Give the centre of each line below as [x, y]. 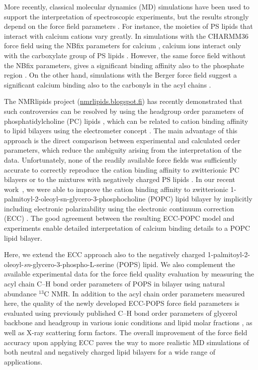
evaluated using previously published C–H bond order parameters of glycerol [121, 313]
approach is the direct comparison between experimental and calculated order [122, 140]
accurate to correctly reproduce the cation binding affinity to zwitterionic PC [122, 169]
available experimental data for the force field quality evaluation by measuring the [129, 274]
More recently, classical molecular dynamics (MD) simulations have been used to [127, 6]
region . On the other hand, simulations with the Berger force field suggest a [121, 75]
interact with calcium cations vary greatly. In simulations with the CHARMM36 [126, 36]
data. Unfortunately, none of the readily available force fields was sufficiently [121, 159]
